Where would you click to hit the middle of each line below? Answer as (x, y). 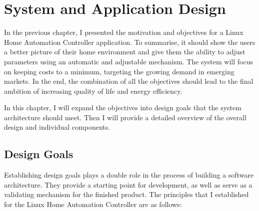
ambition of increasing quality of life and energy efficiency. (93, 91)
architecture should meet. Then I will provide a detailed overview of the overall (125, 117)
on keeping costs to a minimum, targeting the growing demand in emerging (119, 71)
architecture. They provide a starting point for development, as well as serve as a (128, 184)
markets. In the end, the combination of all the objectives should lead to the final (129, 81)
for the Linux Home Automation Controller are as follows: (93, 204)
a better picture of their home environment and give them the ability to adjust (125, 52)
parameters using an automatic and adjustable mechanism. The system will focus (128, 61)
